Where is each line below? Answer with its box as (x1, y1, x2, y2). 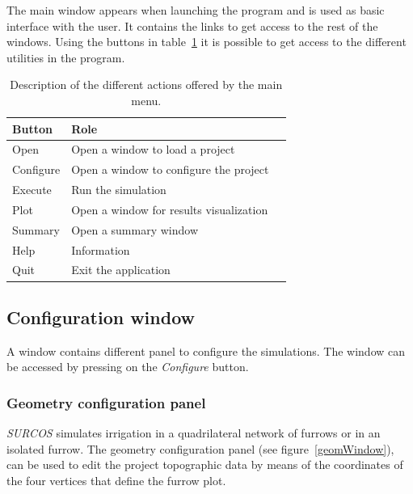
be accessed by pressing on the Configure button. (6, 358, 249, 375)
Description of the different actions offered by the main (10, 76, 283, 93)
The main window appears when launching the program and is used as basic (6, 2, 385, 18)
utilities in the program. (6, 49, 125, 65)
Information (71, 241, 130, 258)
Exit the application (71, 261, 171, 278)
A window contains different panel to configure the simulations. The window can (6, 342, 406, 359)
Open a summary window (71, 221, 199, 238)
